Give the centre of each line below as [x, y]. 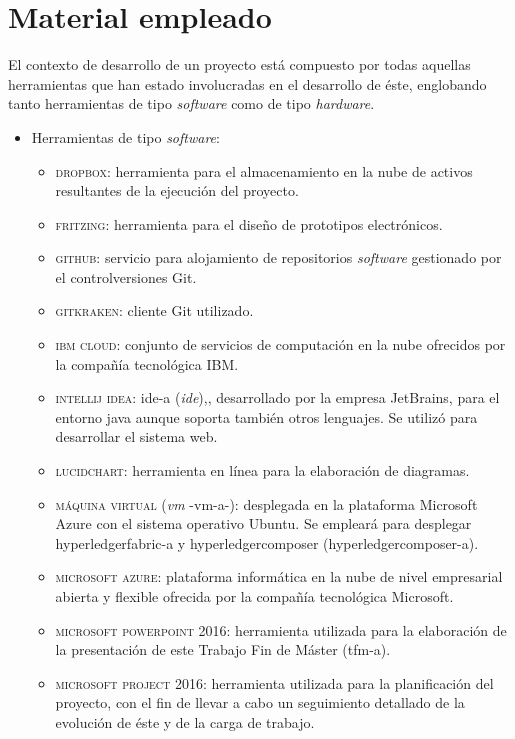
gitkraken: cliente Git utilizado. [154, 310]
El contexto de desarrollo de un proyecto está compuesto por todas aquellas [239, 64]
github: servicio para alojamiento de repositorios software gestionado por [278, 257]
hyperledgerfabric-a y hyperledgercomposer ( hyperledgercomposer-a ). [267, 542]
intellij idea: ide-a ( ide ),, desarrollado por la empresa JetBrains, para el [277, 397]
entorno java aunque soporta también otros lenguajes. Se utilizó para [266, 416]
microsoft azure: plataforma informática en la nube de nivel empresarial [279, 576]
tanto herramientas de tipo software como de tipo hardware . [191, 103]
